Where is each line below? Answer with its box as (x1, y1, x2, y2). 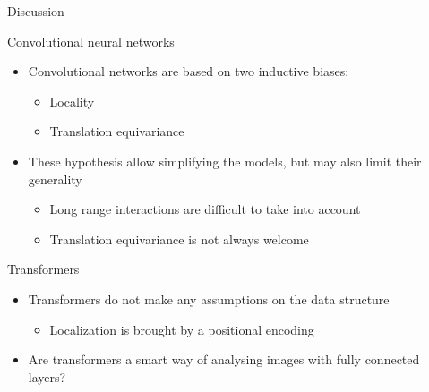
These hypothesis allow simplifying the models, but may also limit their (28, 151, 422, 170)
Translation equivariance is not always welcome (49, 229, 309, 248)
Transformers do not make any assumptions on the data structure (28, 289, 390, 308)
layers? (28, 367, 66, 386)
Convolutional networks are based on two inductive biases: (28, 62, 349, 81)
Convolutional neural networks (7, 31, 175, 50)
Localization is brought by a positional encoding (49, 320, 314, 338)
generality (28, 169, 82, 188)
